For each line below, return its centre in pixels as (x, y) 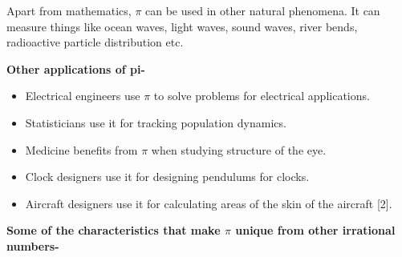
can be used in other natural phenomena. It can (263, 10)
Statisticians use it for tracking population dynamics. (156, 122)
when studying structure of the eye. (239, 149)
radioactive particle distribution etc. (95, 42)
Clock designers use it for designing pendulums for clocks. (167, 177)
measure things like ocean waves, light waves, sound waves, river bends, (182, 26)
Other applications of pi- (76, 68)
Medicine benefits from (81, 149)
